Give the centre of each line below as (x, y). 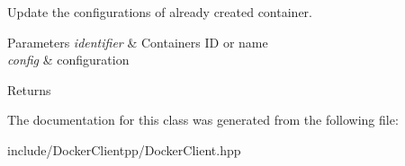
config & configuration (68, 60)
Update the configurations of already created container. (160, 12)
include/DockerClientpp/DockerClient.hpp (124, 149)
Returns (29, 89)
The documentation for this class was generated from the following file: (203, 120)
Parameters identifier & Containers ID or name (138, 42)
